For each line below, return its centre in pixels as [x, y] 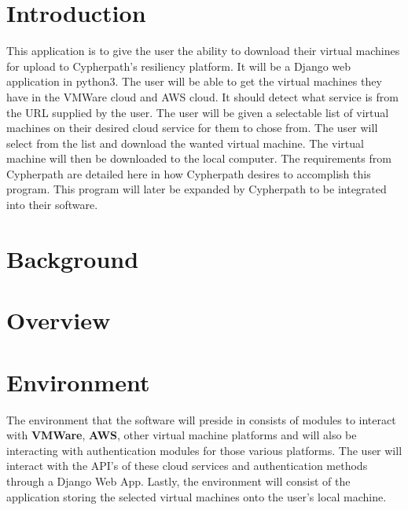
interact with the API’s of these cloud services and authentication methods [187, 466]
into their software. [52, 205]
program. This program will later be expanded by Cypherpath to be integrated [197, 189]
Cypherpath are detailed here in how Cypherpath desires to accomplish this [189, 173]
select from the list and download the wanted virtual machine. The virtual [185, 143]
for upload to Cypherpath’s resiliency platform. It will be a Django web [179, 66]
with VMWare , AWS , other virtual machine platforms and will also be [182, 435]
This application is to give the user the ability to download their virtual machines [203, 51]
